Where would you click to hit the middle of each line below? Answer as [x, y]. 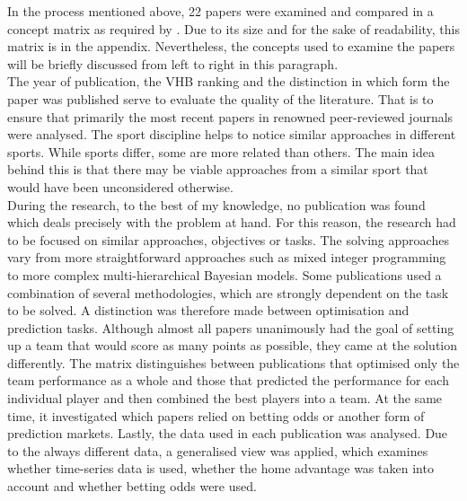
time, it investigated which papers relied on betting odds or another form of [216, 415]
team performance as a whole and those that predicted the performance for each [228, 380]
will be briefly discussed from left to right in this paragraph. [173, 63]
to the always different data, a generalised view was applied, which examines [218, 450]
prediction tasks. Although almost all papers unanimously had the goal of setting [231, 327]
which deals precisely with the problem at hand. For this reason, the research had [232, 222]
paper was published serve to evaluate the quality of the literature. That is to [220, 98]
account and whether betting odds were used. [132, 486]
